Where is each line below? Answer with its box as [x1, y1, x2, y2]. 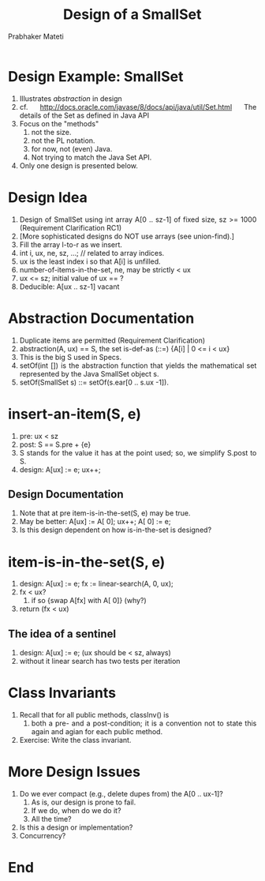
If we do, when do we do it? [31, 805, 121, 815]
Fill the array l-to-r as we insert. [19, 239, 123, 249]
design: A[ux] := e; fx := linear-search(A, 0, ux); [19, 579, 174, 589]
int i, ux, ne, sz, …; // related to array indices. [19, 248, 165, 257]
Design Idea [8, 188, 88, 206]
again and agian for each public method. [31, 727, 163, 736]
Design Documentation [8, 487, 124, 500]
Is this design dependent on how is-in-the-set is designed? [19, 525, 212, 534]
